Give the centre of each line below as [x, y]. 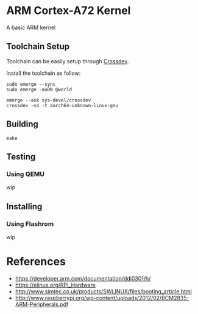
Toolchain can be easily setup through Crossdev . [68, 61]
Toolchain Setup [38, 47]
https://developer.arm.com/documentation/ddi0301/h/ [83, 278]
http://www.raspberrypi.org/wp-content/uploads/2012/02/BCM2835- [102, 298]
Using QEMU [25, 174]
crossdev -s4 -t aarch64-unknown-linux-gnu [62, 105]
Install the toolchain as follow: [44, 73]
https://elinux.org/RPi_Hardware [55, 285]
